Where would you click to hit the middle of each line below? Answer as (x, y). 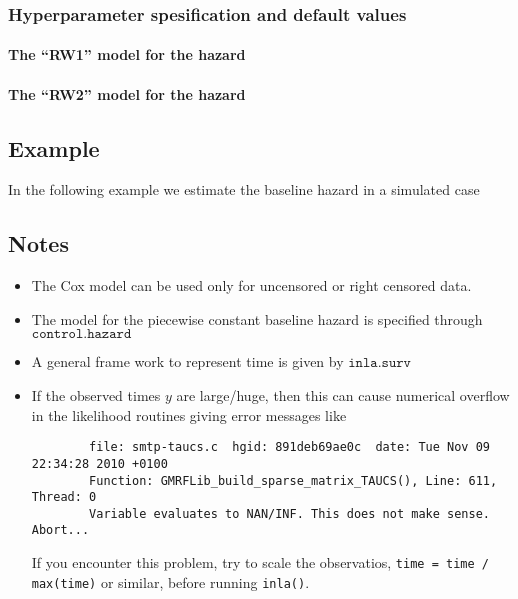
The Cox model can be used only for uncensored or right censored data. (251, 285)
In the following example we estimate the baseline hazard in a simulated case (244, 189)
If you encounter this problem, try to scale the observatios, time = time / (260, 562)
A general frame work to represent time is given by (187, 361)
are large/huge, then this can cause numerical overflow (343, 395)
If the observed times (96, 395)
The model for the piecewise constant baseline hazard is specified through (257, 318)
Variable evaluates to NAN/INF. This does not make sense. (289, 513)
